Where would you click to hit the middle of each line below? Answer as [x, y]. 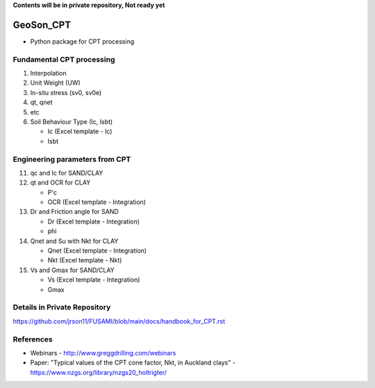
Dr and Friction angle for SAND [75, 212]
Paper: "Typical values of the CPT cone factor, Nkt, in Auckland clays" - [133, 363]
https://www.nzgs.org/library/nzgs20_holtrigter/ [98, 372]
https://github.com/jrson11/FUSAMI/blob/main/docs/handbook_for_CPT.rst [119, 321]
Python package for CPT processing [82, 41]
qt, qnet [41, 102]
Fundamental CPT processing [64, 59]
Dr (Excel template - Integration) [94, 221]
